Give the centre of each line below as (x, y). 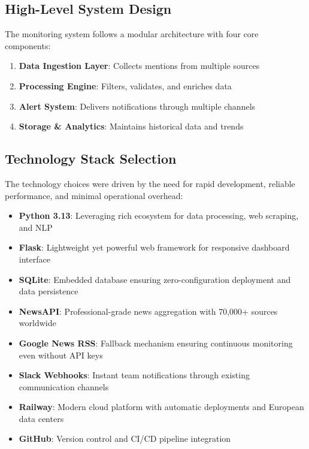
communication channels (64, 386)
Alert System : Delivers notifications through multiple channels (137, 106)
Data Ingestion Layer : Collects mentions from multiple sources (139, 66)
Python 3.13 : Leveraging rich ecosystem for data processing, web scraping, (159, 216)
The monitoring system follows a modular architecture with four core (132, 34)
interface (34, 259)
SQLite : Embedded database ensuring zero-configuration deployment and (155, 279)
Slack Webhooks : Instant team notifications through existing (134, 375)
